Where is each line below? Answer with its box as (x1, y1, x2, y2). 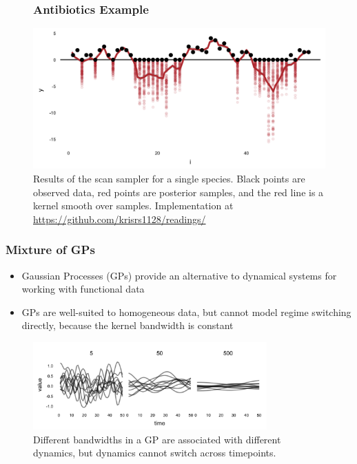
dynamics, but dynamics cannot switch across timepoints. (33, 445, 276, 460)
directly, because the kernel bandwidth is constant (21, 318, 234, 333)
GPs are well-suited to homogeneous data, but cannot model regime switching (21, 304, 351, 319)
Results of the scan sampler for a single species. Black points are (33, 171, 305, 185)
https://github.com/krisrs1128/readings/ (33, 211, 206, 226)
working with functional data (21, 282, 145, 296)
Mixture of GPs (6, 241, 95, 258)
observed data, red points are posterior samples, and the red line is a (33, 184, 324, 199)
